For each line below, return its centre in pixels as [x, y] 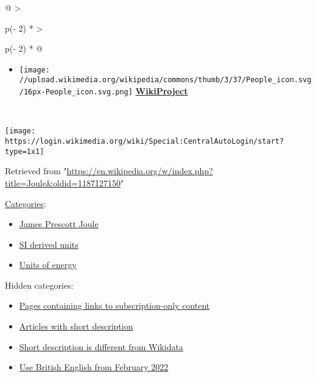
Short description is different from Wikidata [101, 346]
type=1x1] [25, 151]
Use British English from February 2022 [94, 367]
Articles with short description [76, 326]
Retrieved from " [36, 171]
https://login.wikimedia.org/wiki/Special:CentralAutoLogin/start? [145, 141]
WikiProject [162, 91]
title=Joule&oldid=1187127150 [63, 182]
